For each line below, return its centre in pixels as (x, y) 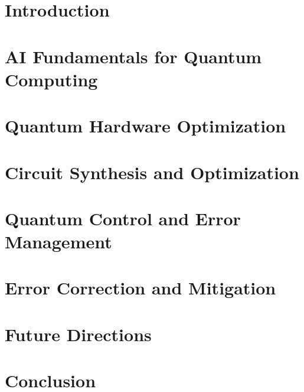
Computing (51, 79)
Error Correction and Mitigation (140, 288)
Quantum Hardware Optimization (146, 126)
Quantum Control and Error (123, 218)
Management (58, 242)
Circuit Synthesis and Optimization (152, 172)
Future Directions (78, 334)
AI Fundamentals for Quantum (133, 56)
